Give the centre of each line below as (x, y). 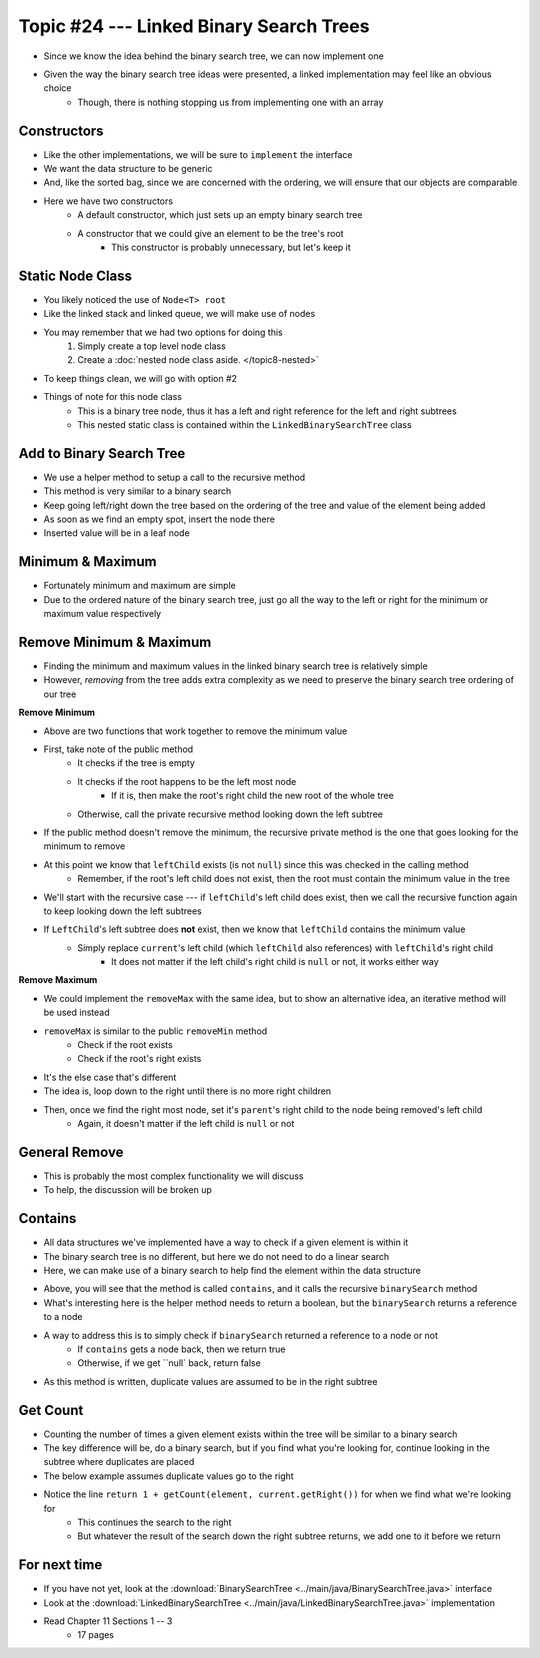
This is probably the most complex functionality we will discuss (173, 1176)
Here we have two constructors (108, 201)
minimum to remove (84, 846)
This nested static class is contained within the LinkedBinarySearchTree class (244, 424)
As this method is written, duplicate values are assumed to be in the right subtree (210, 1381)
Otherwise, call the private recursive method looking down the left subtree (230, 814)
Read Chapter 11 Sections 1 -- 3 (108, 1621)
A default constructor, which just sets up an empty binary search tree (220, 215)
